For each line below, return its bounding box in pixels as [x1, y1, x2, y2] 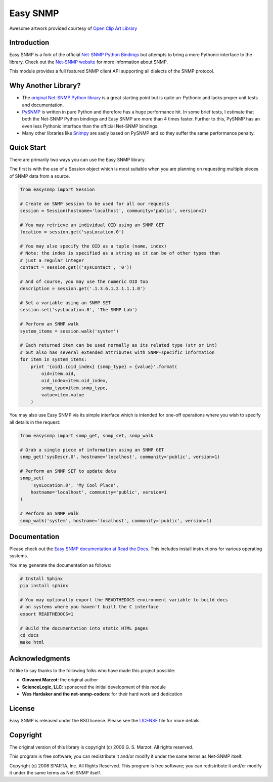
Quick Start [9, 143, 46, 152]
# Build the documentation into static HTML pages [20, 625, 149, 631]
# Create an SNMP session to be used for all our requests [20, 200, 169, 207]
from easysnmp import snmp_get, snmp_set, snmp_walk [20, 433, 154, 438]
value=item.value [41, 392, 84, 398]
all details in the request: [9, 419, 61, 425]
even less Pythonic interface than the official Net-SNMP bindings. [22, 123, 159, 129]
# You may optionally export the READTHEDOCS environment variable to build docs [20, 597, 229, 602]
